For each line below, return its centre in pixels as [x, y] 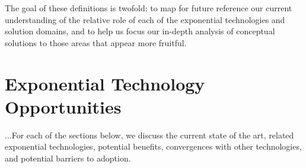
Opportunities [63, 106]
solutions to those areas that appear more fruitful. [96, 42]
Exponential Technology [105, 83]
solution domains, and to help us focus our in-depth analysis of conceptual [140, 31]
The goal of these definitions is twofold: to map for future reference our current [149, 8]
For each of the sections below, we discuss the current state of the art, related [153, 135]
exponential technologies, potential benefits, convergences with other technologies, [153, 146]
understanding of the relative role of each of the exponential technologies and [145, 19]
